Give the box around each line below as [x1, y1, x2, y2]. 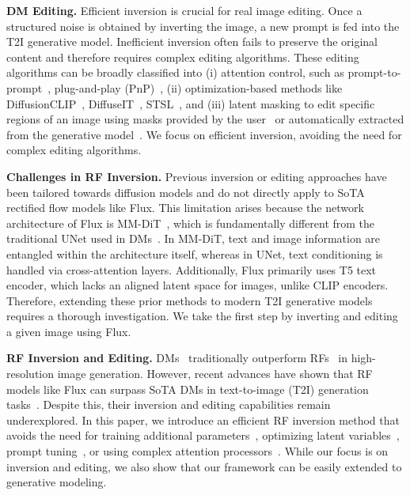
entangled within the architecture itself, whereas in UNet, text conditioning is [6, 245, 383, 262]
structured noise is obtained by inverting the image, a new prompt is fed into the [6, 17, 400, 34]
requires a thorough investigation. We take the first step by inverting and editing [6, 308, 398, 324]
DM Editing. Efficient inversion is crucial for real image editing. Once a [6, 2, 363, 18]
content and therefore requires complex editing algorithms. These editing [6, 48, 359, 65]
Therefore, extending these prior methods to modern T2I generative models [6, 292, 373, 308]
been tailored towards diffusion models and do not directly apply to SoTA [6, 183, 365, 200]
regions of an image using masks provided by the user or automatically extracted [6, 111, 404, 127]
